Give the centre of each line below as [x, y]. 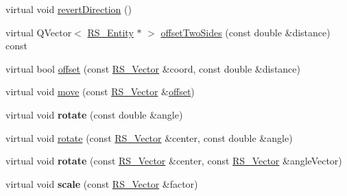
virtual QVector [39, 32]
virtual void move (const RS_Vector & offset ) [100, 91]
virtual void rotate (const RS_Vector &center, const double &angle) [149, 137]
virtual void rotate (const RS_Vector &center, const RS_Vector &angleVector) [174, 161]
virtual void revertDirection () [69, 9]
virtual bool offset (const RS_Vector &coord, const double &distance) [153, 68]
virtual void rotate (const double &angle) [94, 114]
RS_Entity [110, 32]
